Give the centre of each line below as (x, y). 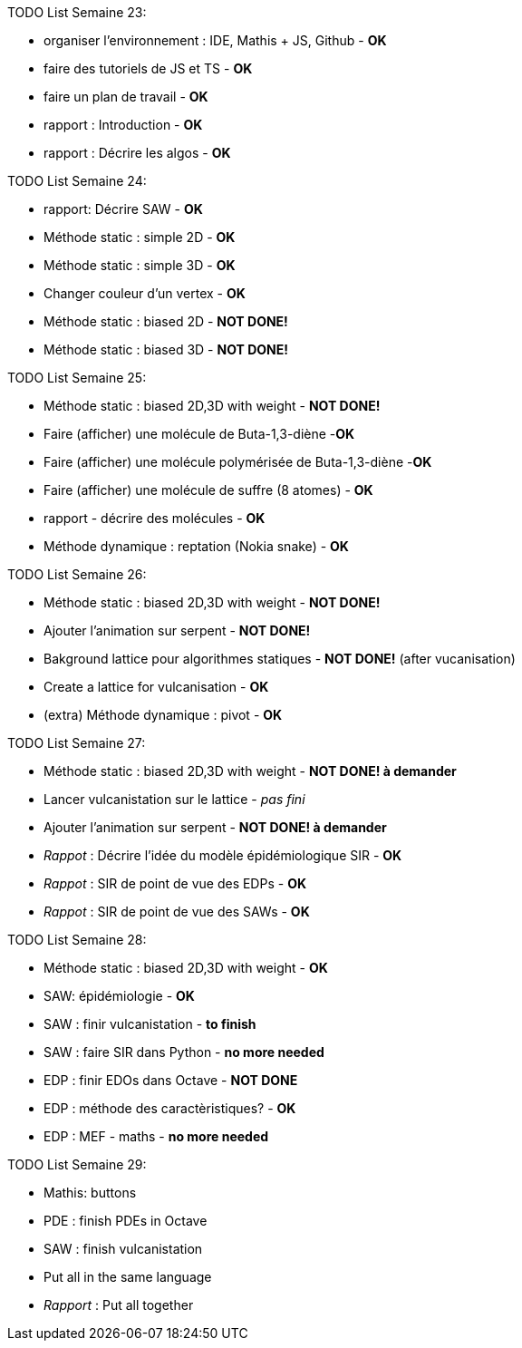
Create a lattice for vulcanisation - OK (156, 687)
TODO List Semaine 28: (77, 940)
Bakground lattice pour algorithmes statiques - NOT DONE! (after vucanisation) (280, 659)
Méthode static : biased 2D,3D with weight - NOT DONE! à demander (250, 771)
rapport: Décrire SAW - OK (123, 209)
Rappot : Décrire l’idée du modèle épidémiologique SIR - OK (223, 855)
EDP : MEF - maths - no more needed (156, 1136)
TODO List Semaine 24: (77, 181)
